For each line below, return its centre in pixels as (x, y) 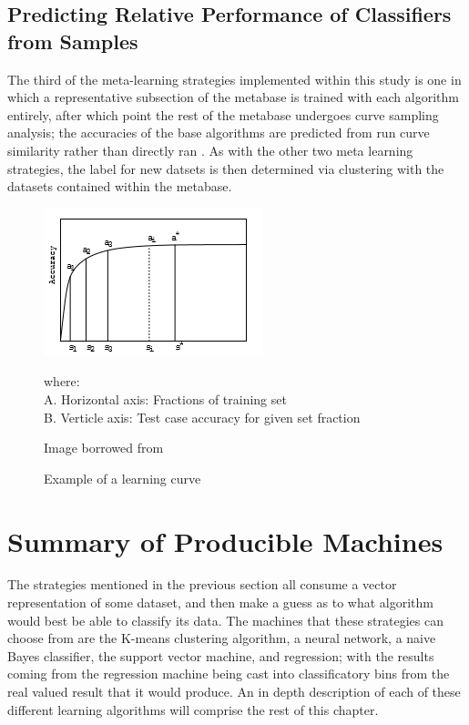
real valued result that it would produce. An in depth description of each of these (234, 691)
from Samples (73, 41)
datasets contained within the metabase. (120, 186)
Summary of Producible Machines (225, 541)
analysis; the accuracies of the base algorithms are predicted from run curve (219, 133)
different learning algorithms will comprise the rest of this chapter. (193, 709)
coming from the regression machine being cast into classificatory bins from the (229, 674)
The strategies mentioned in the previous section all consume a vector (202, 584)
